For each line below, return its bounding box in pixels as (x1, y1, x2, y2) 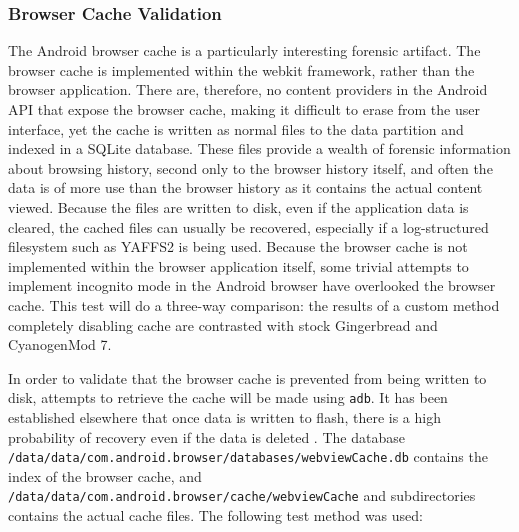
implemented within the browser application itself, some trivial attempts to (8, 255, 469, 276)
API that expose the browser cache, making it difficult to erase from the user (8, 99, 480, 119)
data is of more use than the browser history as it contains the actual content (8, 177, 483, 198)
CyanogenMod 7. (8, 334, 112, 355)
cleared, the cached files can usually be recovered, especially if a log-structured (8, 216, 489, 237)
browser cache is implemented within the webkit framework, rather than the (8, 59, 475, 80)
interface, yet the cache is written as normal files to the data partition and (8, 118, 464, 139)
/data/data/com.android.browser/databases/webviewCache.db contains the (8, 446, 488, 467)
